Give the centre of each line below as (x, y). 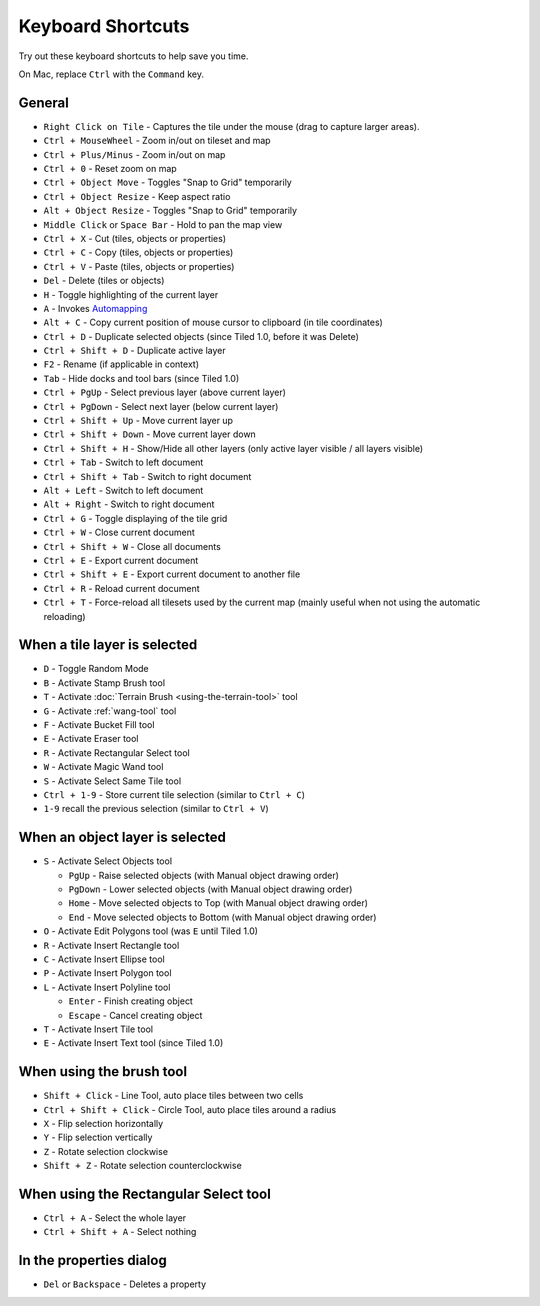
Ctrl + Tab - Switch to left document (123, 462)
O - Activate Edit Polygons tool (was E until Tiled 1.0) (151, 931)
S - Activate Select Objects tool (108, 861)
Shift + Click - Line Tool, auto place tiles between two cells (173, 1096)
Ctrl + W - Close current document (119, 532)
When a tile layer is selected (108, 645)
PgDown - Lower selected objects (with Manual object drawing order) (210, 889)
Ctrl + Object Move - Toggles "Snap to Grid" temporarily (167, 182)
